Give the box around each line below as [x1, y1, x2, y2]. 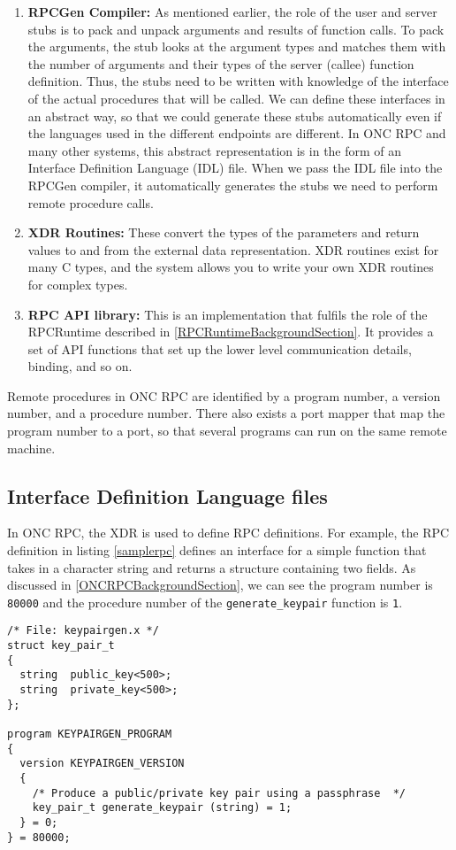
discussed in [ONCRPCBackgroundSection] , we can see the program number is [7, 576, 433, 594]
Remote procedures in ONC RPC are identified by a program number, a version [7, 386, 441, 405]
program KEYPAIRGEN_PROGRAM [7, 728, 172, 741]
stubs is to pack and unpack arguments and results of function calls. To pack [27, 19, 445, 38]
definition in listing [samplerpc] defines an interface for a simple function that [7, 541, 427, 560]
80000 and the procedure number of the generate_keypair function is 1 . [7, 592, 403, 611]
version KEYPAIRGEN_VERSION [19, 757, 185, 770]
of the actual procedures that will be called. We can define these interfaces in [27, 89, 445, 107]
